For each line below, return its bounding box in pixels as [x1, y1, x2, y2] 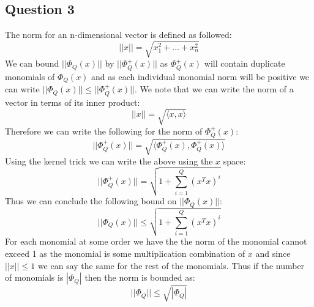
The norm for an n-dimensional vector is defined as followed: [5, 28, 232, 41]
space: [223, 154, 246, 167]
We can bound [5, 57, 59, 70]
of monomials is [5, 271, 64, 284]
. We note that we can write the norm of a [134, 83, 294, 95]
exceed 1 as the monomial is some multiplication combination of [5, 246, 245, 259]
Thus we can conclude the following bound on [5, 194, 177, 207]
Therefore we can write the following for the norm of [5, 124, 203, 137]
